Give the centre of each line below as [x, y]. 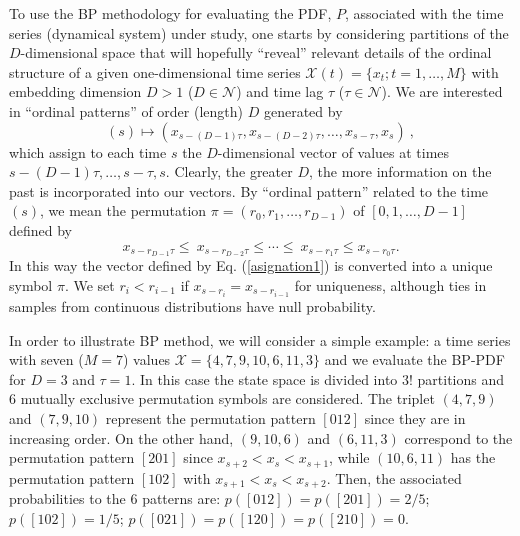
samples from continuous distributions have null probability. [192, 306]
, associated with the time [424, 13]
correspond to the [458, 437]
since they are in [415, 418]
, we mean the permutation [123, 210]
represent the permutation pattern [210, 418]
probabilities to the [67, 498]
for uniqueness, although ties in [390, 284]
